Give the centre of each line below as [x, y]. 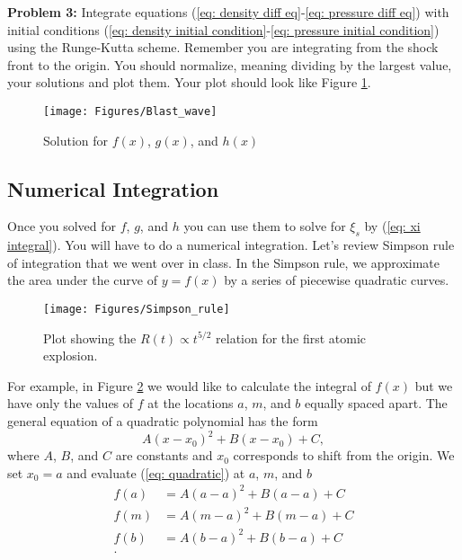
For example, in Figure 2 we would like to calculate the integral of [189, 385]
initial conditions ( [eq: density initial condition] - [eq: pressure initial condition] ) [223, 29]
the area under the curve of [82, 280]
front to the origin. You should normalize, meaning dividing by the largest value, [230, 64]
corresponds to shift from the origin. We [344, 455]
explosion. [71, 356]
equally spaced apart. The [376, 403]
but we [434, 385]
